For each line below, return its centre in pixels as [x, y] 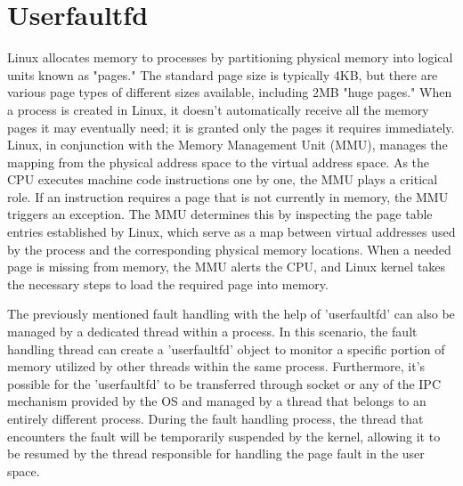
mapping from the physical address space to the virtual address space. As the [219, 162]
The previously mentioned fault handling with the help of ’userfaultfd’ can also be [231, 314]
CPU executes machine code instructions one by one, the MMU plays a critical [223, 179]
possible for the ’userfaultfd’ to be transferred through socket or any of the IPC [224, 383]
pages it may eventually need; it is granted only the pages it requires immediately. [231, 127]
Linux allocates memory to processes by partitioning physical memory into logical [230, 57]
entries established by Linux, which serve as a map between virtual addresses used [231, 232]
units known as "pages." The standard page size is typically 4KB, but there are [223, 74]
